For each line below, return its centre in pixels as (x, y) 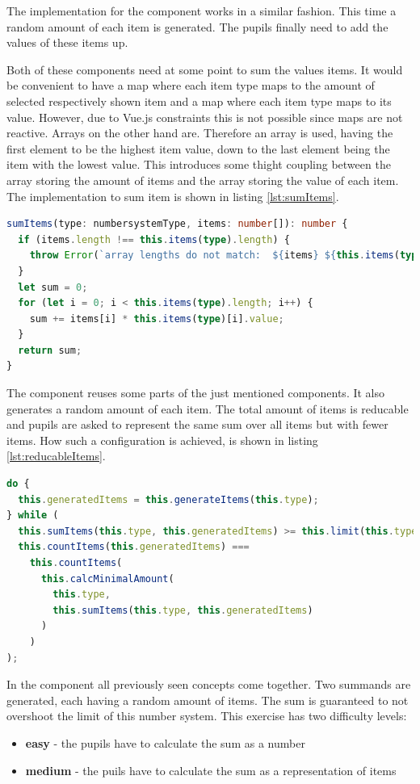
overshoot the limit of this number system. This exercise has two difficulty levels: (207, 716)
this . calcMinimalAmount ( (107, 579)
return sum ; (50, 350)
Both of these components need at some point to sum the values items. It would (205, 69)
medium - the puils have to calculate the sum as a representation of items (211, 770)
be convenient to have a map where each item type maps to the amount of (191, 85)
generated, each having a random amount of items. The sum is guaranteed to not (208, 700)
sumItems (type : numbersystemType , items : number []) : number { (177, 224)
